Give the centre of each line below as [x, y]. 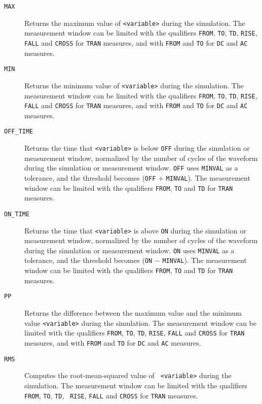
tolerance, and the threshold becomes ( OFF [90, 178]
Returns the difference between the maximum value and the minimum [133, 313]
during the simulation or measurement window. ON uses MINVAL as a [129, 250]
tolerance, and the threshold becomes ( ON [88, 260]
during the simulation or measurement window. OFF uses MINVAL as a [131, 168]
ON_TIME [17, 214]
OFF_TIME [19, 132]
